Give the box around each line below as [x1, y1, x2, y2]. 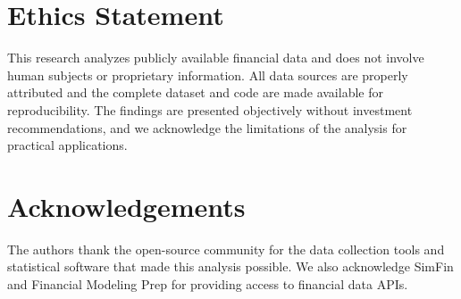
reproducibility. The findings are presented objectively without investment [7, 100, 413, 119]
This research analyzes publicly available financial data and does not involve [7, 48, 424, 67]
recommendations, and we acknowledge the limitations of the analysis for [7, 118, 407, 137]
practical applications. [7, 136, 128, 154]
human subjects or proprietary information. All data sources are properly [7, 65, 408, 84]
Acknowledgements [7, 187, 246, 224]
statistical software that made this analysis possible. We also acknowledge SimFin [7, 257, 454, 276]
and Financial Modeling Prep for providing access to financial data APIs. [7, 275, 408, 293]
